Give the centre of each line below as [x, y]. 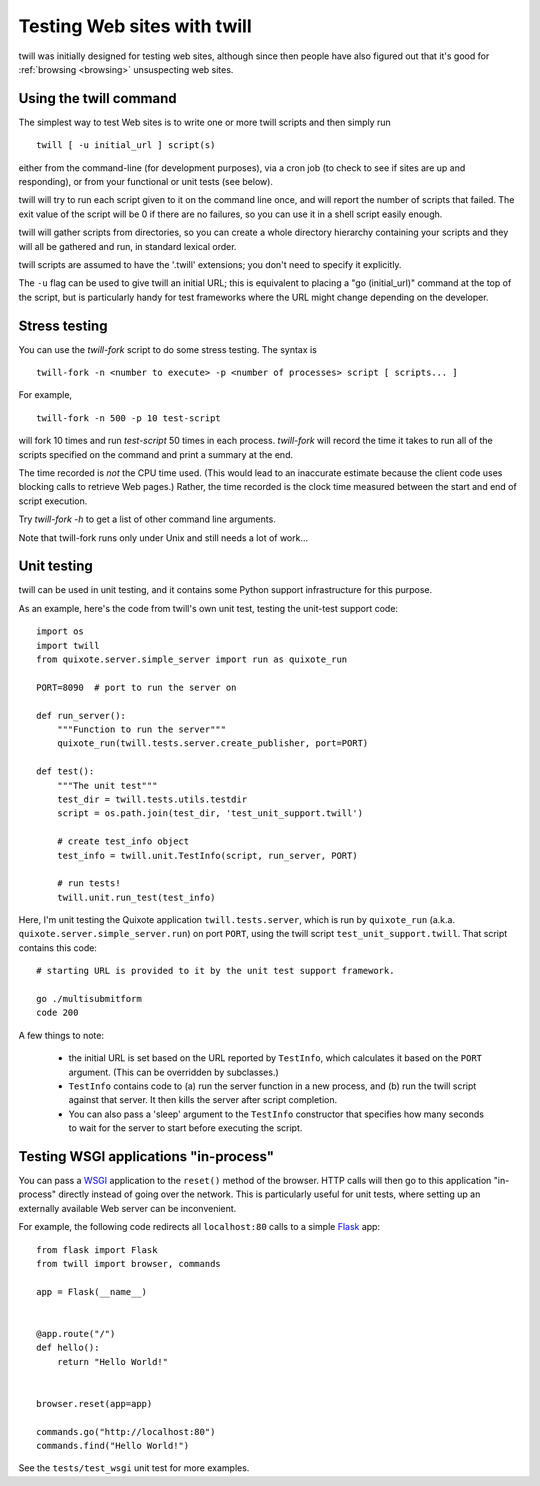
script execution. [53, 501]
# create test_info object [123, 841]
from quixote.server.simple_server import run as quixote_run [192, 659]
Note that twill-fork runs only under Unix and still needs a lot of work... [163, 537]
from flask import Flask [97, 1249]
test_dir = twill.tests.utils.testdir [152, 799]
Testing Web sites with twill [135, 26]
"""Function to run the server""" [141, 729]
